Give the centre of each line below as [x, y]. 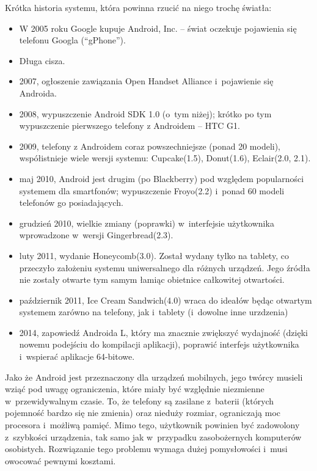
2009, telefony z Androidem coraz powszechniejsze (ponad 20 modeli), [150, 146]
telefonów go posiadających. [71, 203]
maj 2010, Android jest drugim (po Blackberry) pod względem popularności [162, 178]
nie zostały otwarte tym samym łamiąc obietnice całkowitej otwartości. [152, 279]
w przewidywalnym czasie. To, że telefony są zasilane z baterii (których [140, 400]
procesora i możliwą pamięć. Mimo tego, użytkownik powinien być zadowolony [152, 425]
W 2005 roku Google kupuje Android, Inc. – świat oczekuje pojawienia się [158, 28]
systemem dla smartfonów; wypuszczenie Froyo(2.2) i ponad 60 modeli [152, 190]
